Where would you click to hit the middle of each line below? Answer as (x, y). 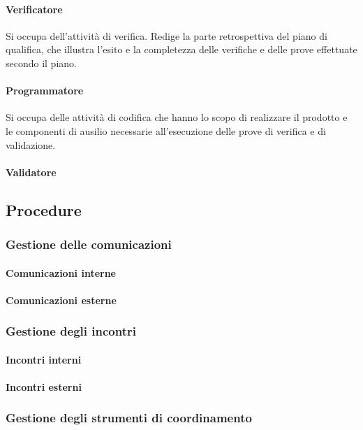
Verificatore (34, 9)
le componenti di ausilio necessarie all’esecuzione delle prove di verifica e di (166, 130)
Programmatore (45, 91)
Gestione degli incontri (71, 331)
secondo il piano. (41, 63)
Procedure (44, 209)
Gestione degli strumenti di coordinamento (129, 418)
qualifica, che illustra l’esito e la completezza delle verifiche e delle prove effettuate (181, 49)
